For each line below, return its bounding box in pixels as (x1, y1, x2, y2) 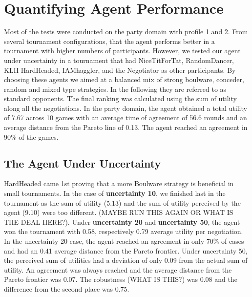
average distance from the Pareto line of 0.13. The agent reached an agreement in (4, 122, 248, 132)
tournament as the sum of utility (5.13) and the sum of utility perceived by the (4, 197, 241, 208)
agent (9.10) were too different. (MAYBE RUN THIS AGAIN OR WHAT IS (4, 207, 233, 217)
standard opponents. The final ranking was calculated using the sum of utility (4, 93, 237, 104)
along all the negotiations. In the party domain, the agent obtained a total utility (4, 103, 247, 113)
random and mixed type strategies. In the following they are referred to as (4, 84, 227, 94)
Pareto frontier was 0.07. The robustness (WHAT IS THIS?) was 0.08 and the (4, 274, 237, 284)
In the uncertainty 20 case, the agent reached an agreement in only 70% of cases (4, 236, 244, 246)
